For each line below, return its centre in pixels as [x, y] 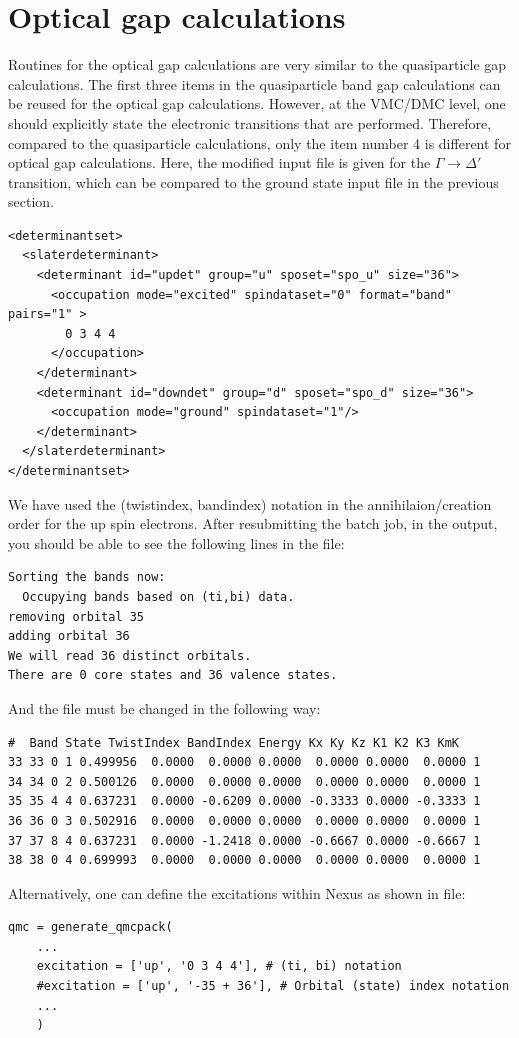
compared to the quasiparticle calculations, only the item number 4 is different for [259, 142]
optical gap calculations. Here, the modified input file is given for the [219, 162]
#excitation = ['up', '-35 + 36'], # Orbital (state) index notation [273, 986]
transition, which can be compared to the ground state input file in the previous [253, 181]
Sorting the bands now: [87, 577]
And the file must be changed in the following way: [164, 707]
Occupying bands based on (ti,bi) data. [158, 596]
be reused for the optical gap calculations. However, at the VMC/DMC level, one [257, 103]
